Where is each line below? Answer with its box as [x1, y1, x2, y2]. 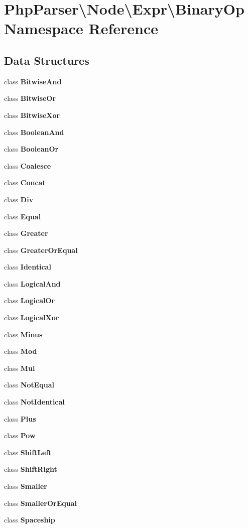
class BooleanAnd [4, 126, 64, 137]
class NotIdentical [4, 397, 65, 407]
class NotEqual [4, 379, 55, 390]
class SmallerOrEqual [4, 497, 77, 508]
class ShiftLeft [4, 447, 52, 457]
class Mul [4, 362, 35, 373]
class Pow [4, 430, 36, 441]
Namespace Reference [4, 18, 158, 39]
